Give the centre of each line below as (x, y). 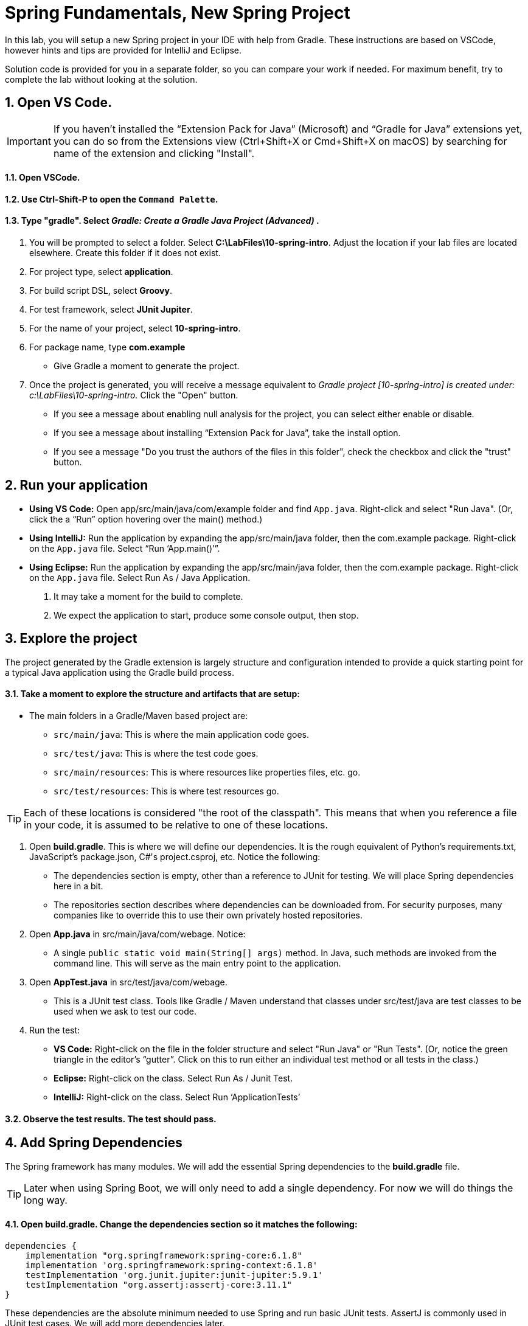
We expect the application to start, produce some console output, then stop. (206, 615)
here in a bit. (78, 886)
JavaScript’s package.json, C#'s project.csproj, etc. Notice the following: (175, 856)
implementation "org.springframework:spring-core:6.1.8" (164, 1255)
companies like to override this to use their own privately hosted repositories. (208, 915)
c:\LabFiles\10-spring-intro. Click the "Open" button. (134, 395)
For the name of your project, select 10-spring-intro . (135, 328)
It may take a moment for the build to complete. (148, 596)
